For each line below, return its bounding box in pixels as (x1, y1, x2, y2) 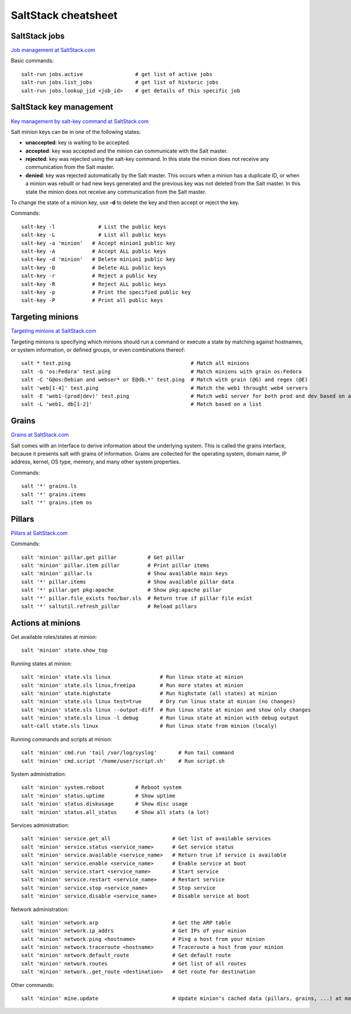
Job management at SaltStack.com (11, 47, 96, 54)
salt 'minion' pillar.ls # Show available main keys (21, 570, 228, 577)
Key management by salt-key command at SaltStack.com (11, 118, 149, 125)
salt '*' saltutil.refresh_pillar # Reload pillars (21, 603, 197, 610)
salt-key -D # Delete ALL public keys (21, 264, 167, 271)
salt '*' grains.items (21, 491, 87, 497)
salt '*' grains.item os (21, 499, 92, 506)
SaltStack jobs (11, 31, 65, 41)
